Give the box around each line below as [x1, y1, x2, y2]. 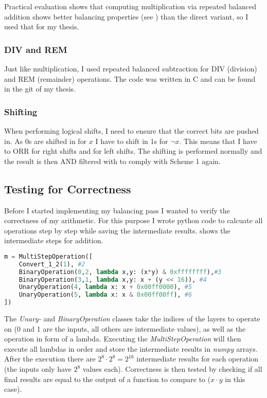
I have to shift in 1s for [95, 135, 168, 146]
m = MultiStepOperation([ [4, 252, 93, 260]
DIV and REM [4, 43, 67, 56]
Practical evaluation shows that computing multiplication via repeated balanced [4, 1, 257, 11]
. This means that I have [179, 135, 257, 146]
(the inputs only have [4, 364, 72, 374]
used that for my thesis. [4, 21, 79, 32]
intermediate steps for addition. [4, 235, 103, 246]
